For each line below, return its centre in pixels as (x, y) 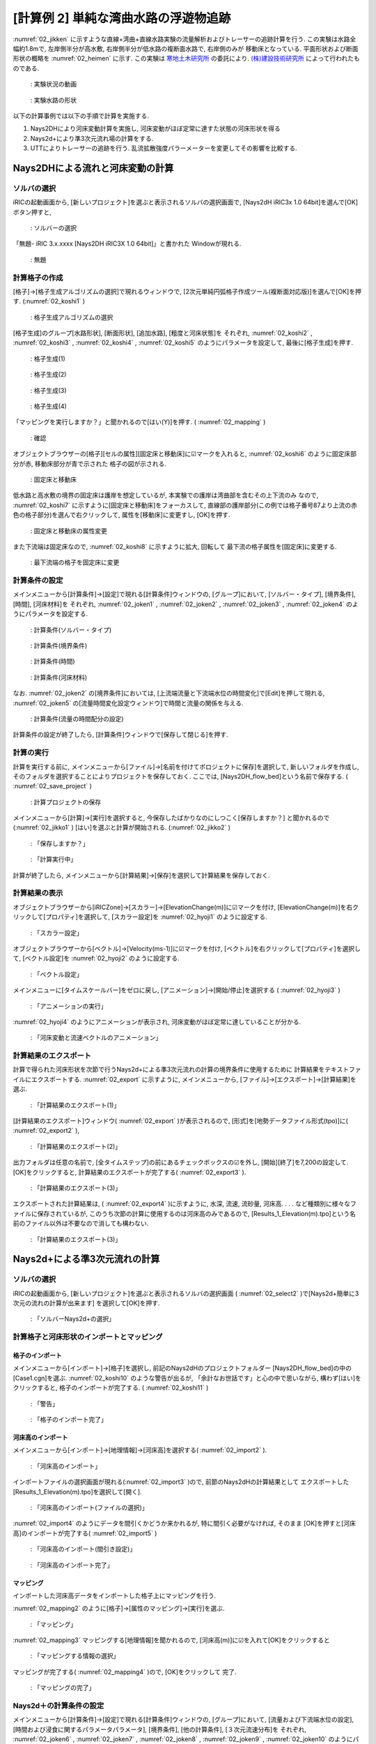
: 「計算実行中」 (53, 859)
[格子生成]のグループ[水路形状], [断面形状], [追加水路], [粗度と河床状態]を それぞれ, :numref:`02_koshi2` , (163, 333)
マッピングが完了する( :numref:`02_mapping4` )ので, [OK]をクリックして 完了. (125, 1671)
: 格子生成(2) (48, 375)
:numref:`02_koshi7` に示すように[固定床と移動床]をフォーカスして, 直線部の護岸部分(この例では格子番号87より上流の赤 (185, 505)
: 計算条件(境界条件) (59, 646)
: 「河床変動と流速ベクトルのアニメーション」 (96, 1038)
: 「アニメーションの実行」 (69, 1006)
